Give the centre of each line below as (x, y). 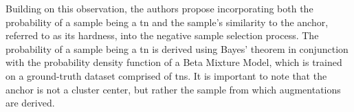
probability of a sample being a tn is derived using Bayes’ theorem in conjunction (177, 48)
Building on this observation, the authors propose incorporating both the (159, 8)
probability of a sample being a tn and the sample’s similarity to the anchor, (167, 22)
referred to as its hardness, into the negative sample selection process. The (162, 35)
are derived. (30, 103)
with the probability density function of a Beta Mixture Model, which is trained (174, 62)
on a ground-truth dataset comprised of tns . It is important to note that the (166, 75)
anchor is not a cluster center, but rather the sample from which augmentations (173, 89)
